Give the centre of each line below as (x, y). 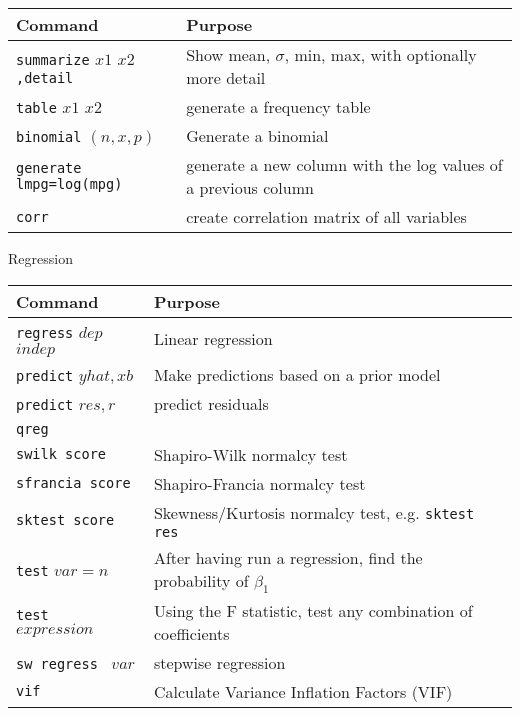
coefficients (191, 633)
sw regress (57, 663)
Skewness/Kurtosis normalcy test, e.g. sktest (314, 512)
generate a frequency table (278, 106)
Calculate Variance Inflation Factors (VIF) (303, 691)
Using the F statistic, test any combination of (313, 610)
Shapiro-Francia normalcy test (259, 483)
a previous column (250, 187)
